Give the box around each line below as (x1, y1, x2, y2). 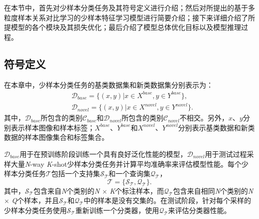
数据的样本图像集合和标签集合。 (4, 132, 109, 142)
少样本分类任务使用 (4, 205, 67, 215)
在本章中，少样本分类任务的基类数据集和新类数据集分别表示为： (4, 79, 213, 90)
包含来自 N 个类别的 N (33, 185, 100, 196)
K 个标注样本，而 (110, 185, 164, 196)
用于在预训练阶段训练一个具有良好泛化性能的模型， (19, 149, 187, 159)
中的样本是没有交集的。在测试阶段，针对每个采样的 (83, 195, 251, 206)
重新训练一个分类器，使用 (75, 205, 159, 215)
